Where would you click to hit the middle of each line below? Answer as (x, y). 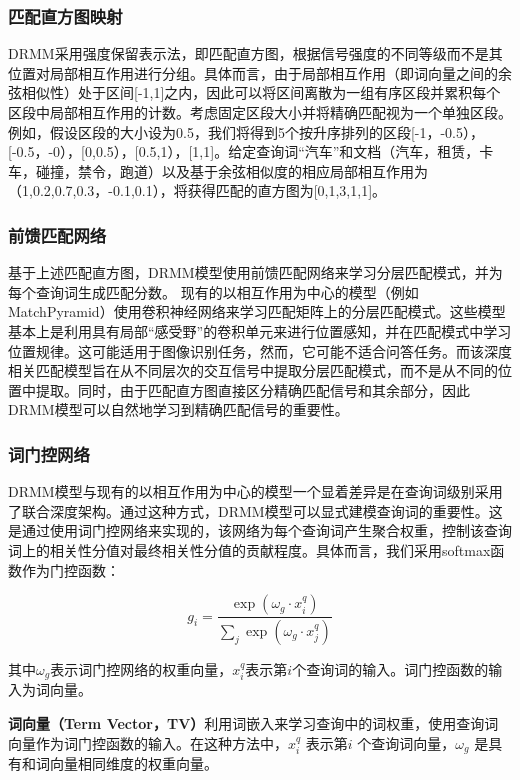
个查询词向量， (406, 742)
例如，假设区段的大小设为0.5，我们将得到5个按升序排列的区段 (209, 131)
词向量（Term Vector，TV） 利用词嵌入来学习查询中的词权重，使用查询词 (253, 723)
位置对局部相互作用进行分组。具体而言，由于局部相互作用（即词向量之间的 (253, 72)
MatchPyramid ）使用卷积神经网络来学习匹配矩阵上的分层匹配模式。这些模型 (257, 311)
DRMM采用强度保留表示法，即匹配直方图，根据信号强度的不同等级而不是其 (255, 53)
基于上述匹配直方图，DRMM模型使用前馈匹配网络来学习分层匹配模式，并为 (255, 272)
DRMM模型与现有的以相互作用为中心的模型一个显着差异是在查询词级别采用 (255, 491)
